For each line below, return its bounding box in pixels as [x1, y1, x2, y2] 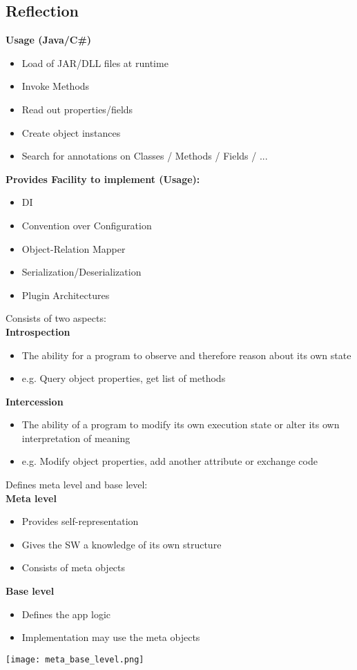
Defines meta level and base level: [6, 477, 148, 492]
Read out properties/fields [21, 102, 133, 116]
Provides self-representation [21, 514, 139, 528]
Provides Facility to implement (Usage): [6, 171, 200, 186]
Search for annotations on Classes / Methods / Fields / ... [21, 149, 268, 163]
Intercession [6, 394, 64, 408]
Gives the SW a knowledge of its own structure [21, 537, 222, 551]
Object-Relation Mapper [21, 241, 126, 256]
